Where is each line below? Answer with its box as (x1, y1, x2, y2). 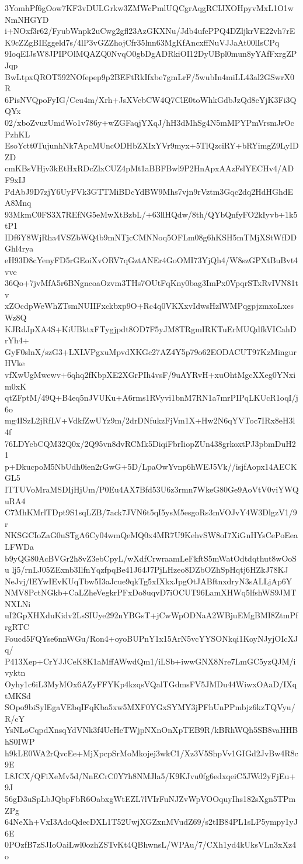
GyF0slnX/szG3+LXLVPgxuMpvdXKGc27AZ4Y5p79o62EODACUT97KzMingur (5, 345, 297, 357)
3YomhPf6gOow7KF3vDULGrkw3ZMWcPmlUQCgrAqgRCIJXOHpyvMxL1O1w (5, 2, 294, 13)
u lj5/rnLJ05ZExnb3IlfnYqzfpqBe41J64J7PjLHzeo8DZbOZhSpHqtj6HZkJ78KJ (5, 563, 288, 576)
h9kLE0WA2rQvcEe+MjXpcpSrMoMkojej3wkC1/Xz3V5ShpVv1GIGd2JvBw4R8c (5, 746, 298, 759)
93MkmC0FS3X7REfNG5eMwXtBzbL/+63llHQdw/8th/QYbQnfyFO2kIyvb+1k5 (5, 208, 298, 220)
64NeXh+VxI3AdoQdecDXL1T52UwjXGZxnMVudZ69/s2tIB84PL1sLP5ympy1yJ (5, 815, 298, 828)
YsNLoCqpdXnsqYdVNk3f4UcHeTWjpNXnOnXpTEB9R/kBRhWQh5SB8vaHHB (5, 724, 298, 736)
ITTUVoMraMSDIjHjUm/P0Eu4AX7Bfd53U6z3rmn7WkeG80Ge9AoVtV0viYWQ (5, 483, 299, 495)
